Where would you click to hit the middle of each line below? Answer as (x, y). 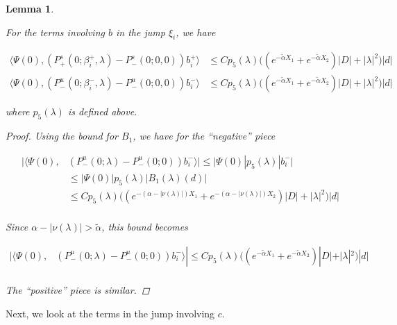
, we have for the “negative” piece (204, 136)
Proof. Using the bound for (62, 136)
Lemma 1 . (30, 8)
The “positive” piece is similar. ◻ (78, 289)
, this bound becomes (145, 227)
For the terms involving (55, 32)
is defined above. (102, 111)
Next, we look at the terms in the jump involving (110, 313)
